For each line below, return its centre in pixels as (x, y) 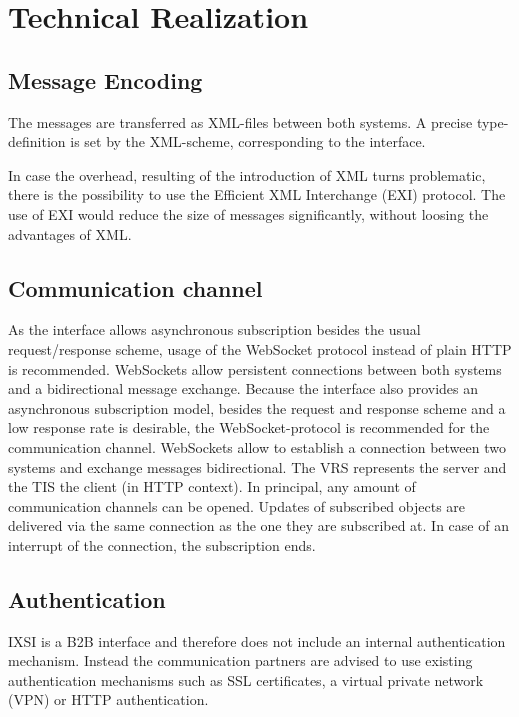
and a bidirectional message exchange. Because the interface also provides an (243, 388)
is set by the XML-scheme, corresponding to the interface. (248, 141)
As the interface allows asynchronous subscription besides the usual (214, 329)
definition (37, 141)
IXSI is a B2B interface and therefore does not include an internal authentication (257, 640)
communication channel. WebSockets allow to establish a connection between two (257, 446)
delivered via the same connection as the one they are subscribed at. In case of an (258, 525)
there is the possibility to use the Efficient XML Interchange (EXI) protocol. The (257, 194)
